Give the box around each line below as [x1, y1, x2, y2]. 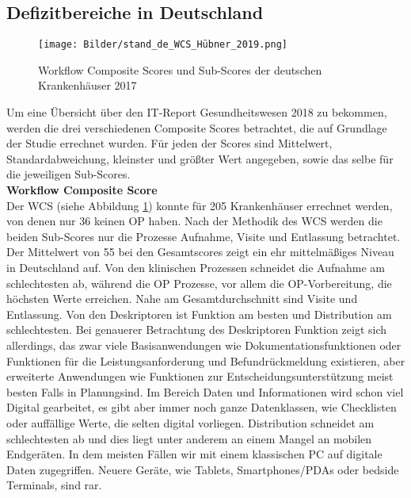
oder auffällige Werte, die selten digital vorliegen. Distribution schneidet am [6, 414, 375, 431]
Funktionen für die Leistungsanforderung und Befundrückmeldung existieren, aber [6, 352, 405, 369]
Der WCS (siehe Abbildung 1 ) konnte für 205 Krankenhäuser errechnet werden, [6, 197, 393, 213]
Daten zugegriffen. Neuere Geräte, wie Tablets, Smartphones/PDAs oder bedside [6, 461, 399, 477]
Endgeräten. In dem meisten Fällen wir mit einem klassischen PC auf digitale [6, 446, 382, 462]
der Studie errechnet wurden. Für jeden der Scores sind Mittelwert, [6, 135, 333, 151]
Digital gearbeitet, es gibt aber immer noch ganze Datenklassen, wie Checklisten [6, 399, 397, 416]
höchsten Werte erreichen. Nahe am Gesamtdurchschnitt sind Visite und [6, 290, 358, 307]
